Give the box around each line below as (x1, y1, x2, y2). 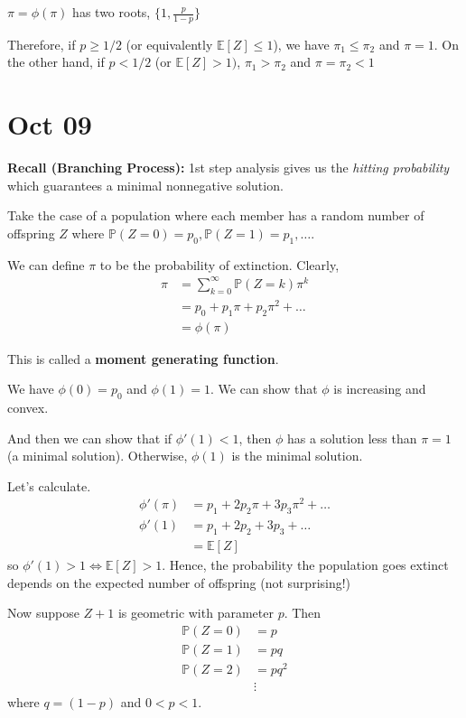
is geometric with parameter (117, 603, 274, 622)
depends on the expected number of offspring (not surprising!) (7, 573, 351, 592)
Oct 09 (7, 106, 92, 143)
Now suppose (7, 603, 79, 622)
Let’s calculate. (7, 476, 91, 495)
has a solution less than (287, 428, 417, 447)
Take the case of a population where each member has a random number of (7, 206, 424, 225)
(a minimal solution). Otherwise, (7, 446, 188, 465)
